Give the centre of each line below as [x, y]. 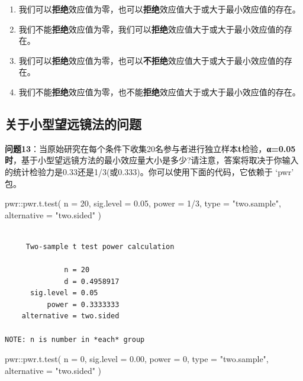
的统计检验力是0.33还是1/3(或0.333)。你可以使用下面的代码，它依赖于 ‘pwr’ [149, 171]
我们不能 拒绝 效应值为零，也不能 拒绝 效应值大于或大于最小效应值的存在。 [159, 91]
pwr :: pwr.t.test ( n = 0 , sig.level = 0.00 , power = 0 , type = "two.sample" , [137, 359]
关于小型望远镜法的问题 [73, 123]
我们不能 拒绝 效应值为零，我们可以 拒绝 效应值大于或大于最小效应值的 [151, 29]
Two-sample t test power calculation [100, 246]
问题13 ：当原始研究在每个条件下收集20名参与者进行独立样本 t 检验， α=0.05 [150, 148]
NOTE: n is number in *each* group [75, 339]
